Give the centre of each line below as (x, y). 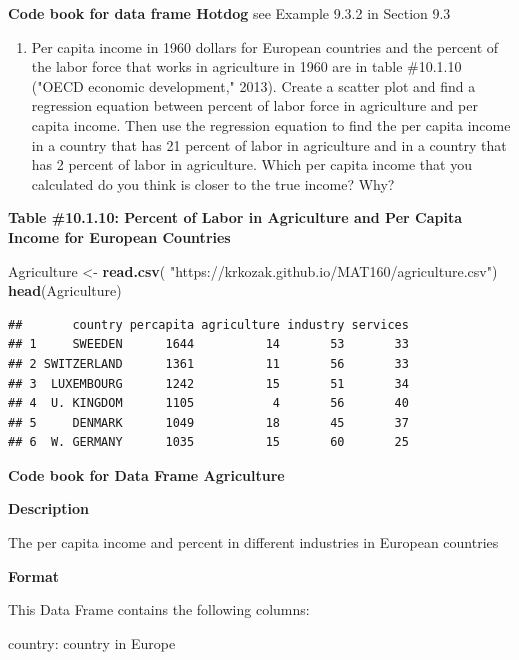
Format (33, 575)
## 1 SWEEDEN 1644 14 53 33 (208, 344)
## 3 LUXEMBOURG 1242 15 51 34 (208, 383)
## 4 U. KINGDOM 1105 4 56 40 (208, 403)
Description (49, 508)
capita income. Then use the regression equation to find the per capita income (271, 124)
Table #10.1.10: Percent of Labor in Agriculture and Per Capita (235, 217)
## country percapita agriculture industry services (208, 324)
